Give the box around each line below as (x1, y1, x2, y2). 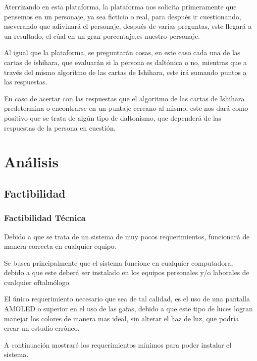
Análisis (4, 151, 59, 172)
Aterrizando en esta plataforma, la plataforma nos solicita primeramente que (4, 1, 237, 11)
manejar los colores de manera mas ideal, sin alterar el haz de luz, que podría (4, 313, 239, 323)
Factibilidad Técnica (4, 212, 86, 224)
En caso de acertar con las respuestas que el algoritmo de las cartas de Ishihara (4, 93, 245, 103)
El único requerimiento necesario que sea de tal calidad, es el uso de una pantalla (4, 293, 250, 304)
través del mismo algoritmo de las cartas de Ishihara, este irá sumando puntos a (4, 67, 247, 77)
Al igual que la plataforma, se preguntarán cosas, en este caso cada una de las (4, 47, 241, 58)
